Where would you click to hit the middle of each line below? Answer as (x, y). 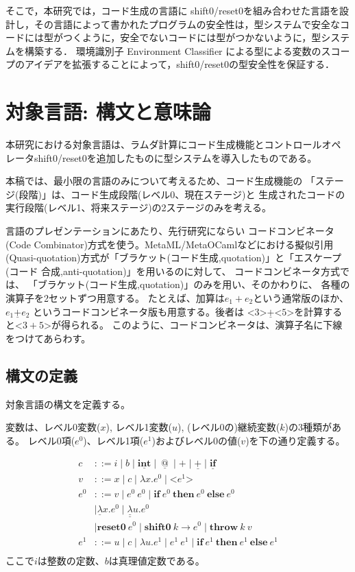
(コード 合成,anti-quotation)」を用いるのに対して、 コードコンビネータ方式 (173, 271)
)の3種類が (308, 427)
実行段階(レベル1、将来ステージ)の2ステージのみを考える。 (138, 207)
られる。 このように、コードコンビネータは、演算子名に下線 (206, 325)
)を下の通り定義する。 (295, 440)
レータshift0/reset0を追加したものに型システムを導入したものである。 (161, 157)
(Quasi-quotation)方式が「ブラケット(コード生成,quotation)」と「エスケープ (174, 258)
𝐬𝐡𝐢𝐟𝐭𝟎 (158, 527)
